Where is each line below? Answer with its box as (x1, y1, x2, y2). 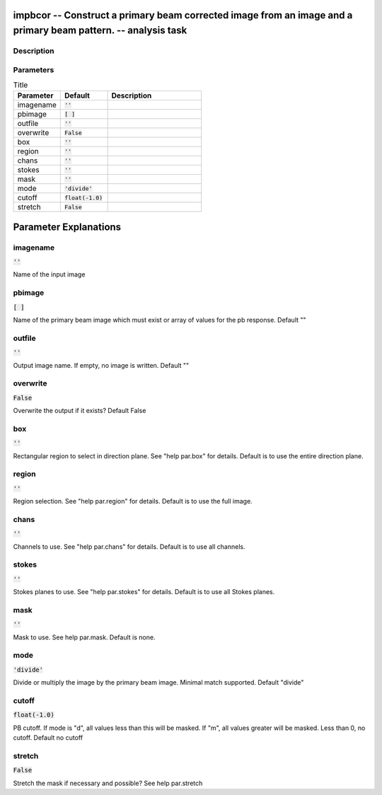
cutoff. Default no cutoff (13, 733, 83, 742)
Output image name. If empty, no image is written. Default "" (13, 361, 190, 369)
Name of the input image (13, 270, 86, 279)
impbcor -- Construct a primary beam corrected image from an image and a (13, 9, 353, 21)
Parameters (13, 64, 54, 74)
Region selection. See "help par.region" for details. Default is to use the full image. (13, 497, 253, 506)
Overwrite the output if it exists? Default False (13, 407, 146, 415)
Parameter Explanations (13, 221, 122, 233)
